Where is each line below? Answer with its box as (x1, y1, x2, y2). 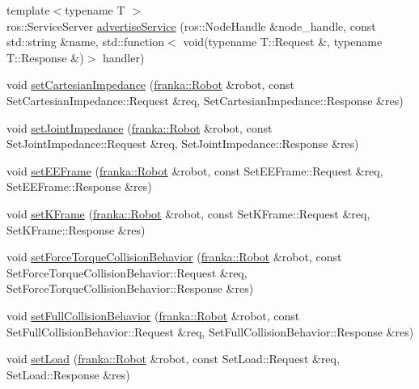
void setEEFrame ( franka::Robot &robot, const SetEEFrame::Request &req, (6, 162, 383, 179)
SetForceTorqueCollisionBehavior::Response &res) (6, 280, 254, 297)
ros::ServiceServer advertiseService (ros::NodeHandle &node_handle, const (6, 17, 376, 34)
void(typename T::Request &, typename (183, 33, 383, 50)
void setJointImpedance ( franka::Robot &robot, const (6, 119, 273, 136)
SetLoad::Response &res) (6, 366, 130, 383)
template (6, 2, 50, 18)
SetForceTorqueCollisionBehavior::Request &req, (6, 264, 248, 281)
